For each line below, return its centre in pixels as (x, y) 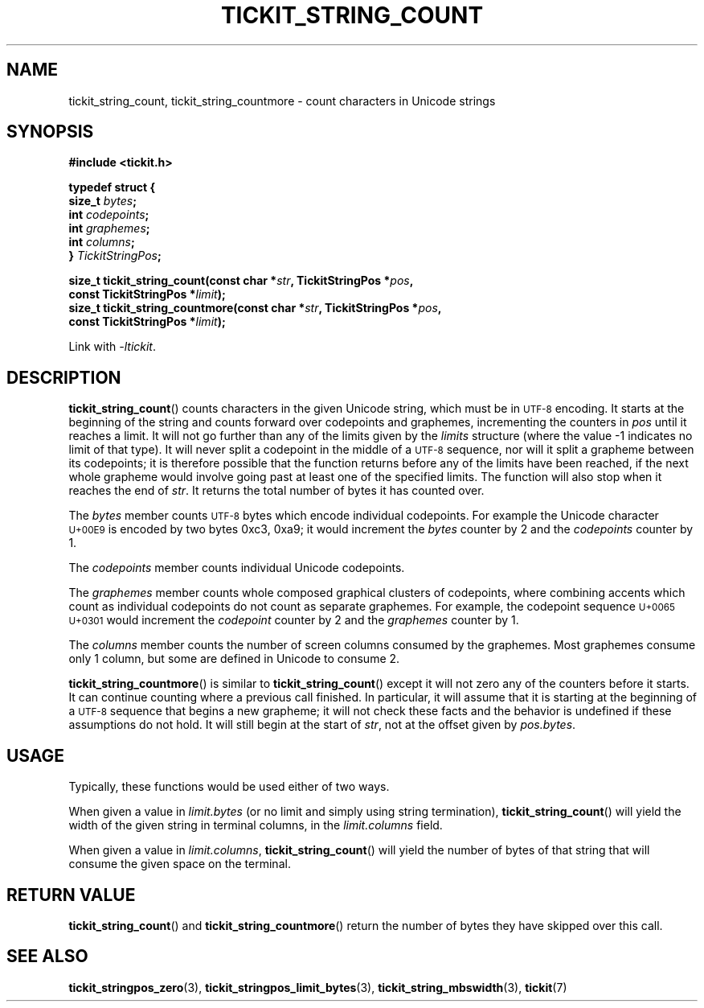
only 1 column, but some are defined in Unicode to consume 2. (234, 659)
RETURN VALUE (71, 895)
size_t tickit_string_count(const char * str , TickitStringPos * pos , (241, 281)
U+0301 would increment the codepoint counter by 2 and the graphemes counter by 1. (294, 620)
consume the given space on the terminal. (180, 864)
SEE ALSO (47, 957)
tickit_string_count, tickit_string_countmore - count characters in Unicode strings (282, 101)
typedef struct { (112, 187)
